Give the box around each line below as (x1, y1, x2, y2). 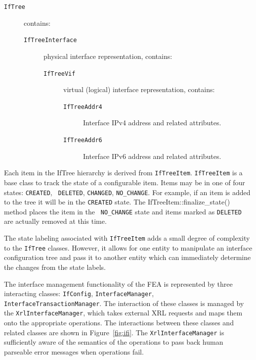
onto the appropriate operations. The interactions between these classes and (4, 317, 234, 328)
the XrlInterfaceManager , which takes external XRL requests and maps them (4, 308, 243, 318)
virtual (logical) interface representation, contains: (63, 84, 215, 95)
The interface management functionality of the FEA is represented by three (4, 278, 233, 289)
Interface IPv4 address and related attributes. (83, 117, 221, 128)
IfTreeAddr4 (63, 103, 102, 110)
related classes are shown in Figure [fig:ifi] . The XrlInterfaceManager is (4, 327, 224, 337)
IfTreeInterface (24, 37, 77, 44)
